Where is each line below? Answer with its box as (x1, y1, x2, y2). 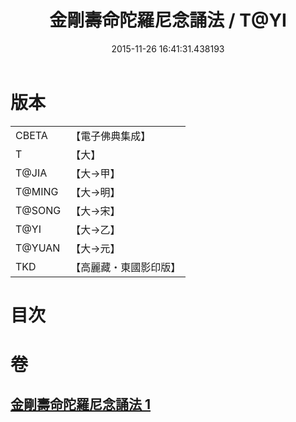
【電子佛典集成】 (70, 129, 152, 143)
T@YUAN (15, 241, 61, 255)
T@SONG (15, 203, 62, 217)
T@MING (15, 184, 59, 198)
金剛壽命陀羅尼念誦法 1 (10, 396, 152, 413)
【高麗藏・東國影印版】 (70, 260, 182, 274)
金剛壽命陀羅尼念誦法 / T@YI (49, 9, 287, 32)
